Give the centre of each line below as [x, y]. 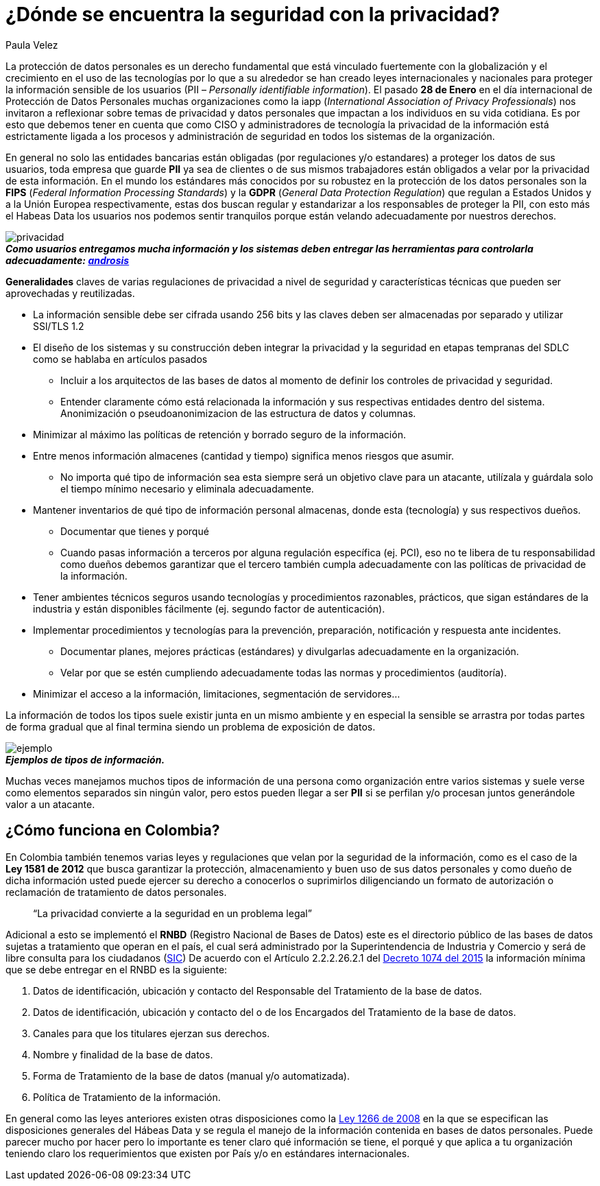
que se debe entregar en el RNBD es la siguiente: [117, 969]
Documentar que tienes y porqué [135, 531]
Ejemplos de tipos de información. [85, 759]
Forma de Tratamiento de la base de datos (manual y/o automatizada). [191, 1076]
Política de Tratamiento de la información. [127, 1097]
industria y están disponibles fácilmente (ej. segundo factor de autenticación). [209, 608]
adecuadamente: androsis [68, 260]
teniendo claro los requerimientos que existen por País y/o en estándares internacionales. [208, 1153]
